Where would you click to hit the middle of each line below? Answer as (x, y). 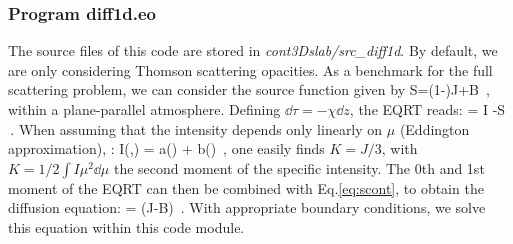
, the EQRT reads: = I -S (427, 109)
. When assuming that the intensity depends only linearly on (196, 128)
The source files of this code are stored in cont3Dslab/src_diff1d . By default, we (253, 50)
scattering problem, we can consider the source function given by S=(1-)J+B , (249, 89)
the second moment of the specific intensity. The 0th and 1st (299, 167)
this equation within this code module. (126, 226)
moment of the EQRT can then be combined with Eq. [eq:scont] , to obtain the (246, 187)
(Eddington (434, 128)
